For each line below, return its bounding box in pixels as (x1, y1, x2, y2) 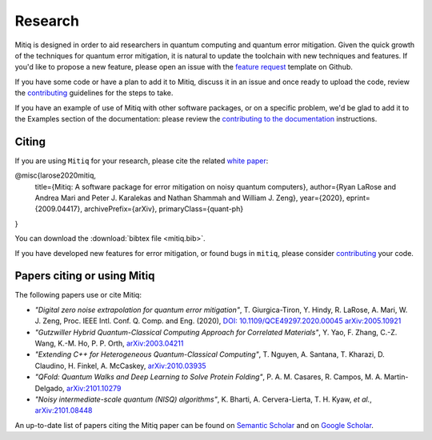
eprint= (346, 193, 371, 202)
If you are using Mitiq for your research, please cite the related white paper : (14, 156, 269, 166)
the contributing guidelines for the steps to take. (14, 88, 174, 98)
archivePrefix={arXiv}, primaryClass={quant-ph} (84, 204, 244, 214)
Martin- (384, 372, 409, 382)
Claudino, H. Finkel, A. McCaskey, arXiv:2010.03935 (34, 361, 207, 370)
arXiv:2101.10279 (66, 383, 122, 393)
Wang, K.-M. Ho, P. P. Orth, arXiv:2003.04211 (34, 338, 184, 348)
